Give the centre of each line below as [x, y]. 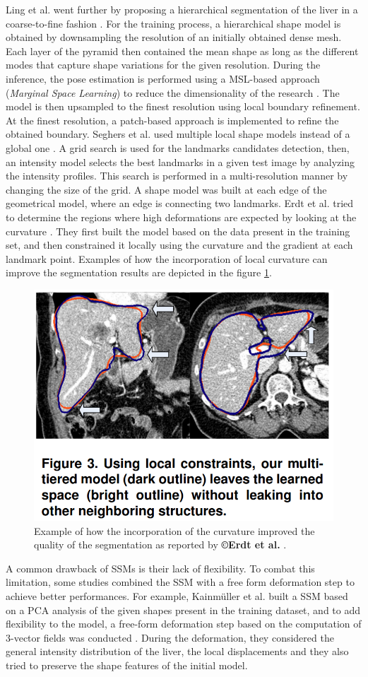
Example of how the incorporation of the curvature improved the [174, 530]
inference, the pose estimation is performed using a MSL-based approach [163, 78]
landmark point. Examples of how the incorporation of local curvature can [167, 258]
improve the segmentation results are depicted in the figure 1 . [139, 272]
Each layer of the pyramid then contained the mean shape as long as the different [182, 51]
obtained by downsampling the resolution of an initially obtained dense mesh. [174, 37]
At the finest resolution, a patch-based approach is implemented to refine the [172, 120]
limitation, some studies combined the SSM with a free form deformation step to [180, 582]
